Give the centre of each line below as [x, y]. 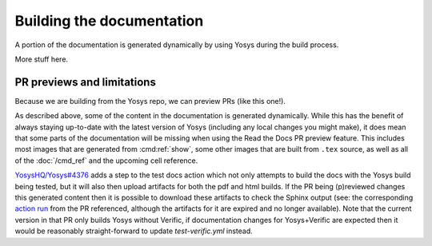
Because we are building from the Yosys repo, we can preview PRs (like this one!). [150, 101]
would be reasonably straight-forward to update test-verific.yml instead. [134, 231]
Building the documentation [109, 21]
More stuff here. [41, 59]
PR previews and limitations [85, 82]
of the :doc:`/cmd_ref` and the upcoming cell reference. [106, 161]
